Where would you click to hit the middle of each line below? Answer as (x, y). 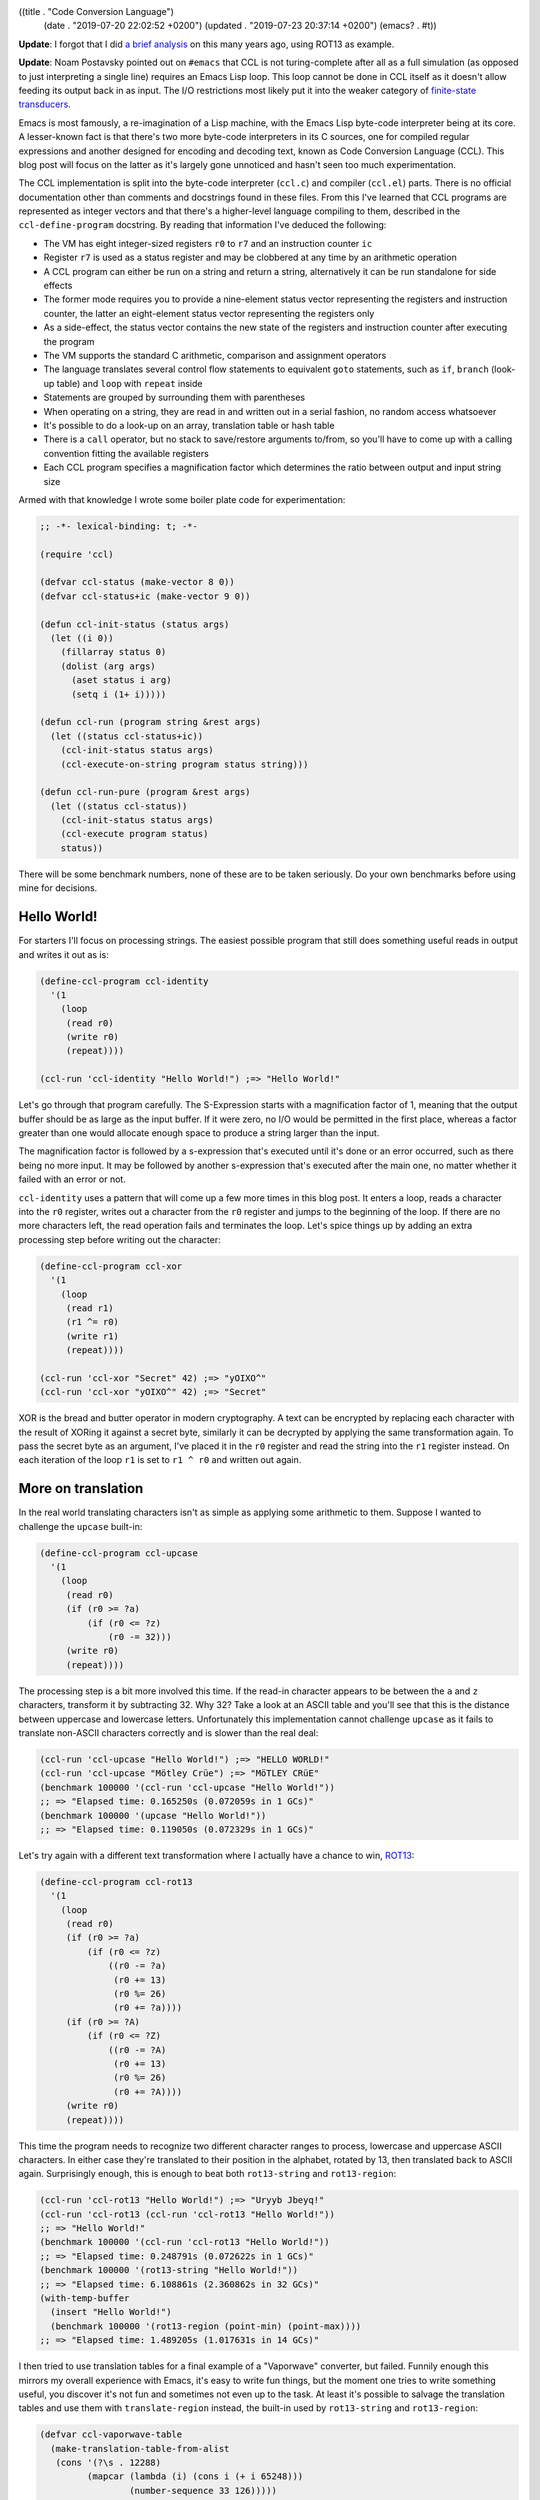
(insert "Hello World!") (111, 2312)
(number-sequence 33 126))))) (202, 2490)
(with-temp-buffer (84, 2298)
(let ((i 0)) (82, 638)
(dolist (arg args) (108, 666)
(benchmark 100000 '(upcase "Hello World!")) (153, 1815)
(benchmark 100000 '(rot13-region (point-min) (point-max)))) (206, 2326)
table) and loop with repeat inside (129, 383)
